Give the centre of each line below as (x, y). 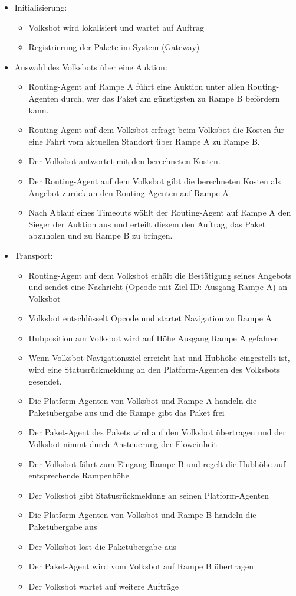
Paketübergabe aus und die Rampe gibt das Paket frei (126, 412)
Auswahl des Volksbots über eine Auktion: (91, 66)
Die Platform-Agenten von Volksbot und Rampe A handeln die (143, 401)
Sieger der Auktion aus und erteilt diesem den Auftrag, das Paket (147, 224)
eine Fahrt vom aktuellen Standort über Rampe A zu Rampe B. (144, 141)
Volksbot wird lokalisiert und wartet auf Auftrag (116, 27)
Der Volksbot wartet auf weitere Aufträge (103, 586)
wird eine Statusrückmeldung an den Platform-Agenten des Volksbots (154, 369)
